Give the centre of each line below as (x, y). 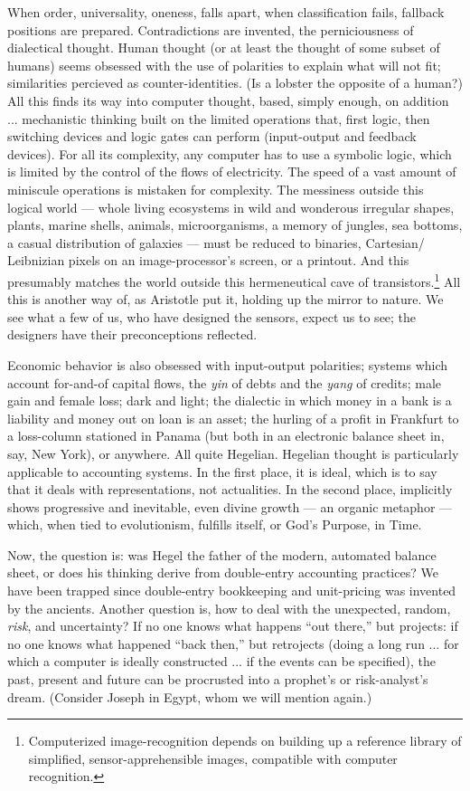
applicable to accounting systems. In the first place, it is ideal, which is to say (222, 471)
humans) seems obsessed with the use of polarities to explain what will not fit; (224, 65)
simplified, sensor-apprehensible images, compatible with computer (213, 758)
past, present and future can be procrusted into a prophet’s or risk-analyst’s (218, 679)
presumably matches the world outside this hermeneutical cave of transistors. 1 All (234, 280)
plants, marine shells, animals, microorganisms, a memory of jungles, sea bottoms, (235, 225)
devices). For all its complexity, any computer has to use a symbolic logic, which (230, 153)
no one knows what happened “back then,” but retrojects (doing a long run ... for (233, 643)
